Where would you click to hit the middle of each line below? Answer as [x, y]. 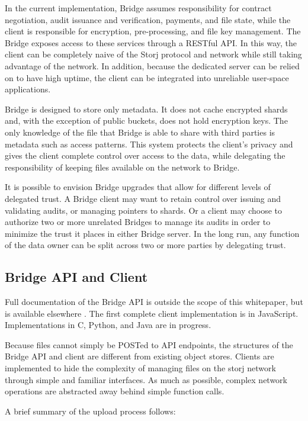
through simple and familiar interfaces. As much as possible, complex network [146, 379]
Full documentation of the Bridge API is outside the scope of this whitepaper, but [154, 302]
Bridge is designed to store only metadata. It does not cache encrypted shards [146, 109]
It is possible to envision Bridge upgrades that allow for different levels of [138, 187]
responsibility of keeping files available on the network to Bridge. [122, 167]
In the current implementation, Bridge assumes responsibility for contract [138, 8]
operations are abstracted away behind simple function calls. [115, 391]
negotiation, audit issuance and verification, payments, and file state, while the [148, 19]
